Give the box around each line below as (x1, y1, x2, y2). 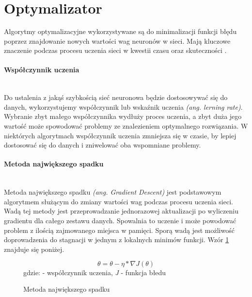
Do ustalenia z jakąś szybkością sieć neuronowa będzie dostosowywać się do (4, 92, 228, 102)
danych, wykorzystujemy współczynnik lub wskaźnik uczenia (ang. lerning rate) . (4, 101, 243, 112)
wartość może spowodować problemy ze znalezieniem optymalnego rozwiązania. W (4, 121, 248, 131)
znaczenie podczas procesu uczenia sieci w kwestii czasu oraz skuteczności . (4, 45, 227, 55)
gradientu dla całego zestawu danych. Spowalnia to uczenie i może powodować (4, 215, 236, 226)
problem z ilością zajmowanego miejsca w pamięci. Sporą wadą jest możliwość (4, 225, 235, 235)
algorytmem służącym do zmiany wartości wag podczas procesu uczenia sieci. (4, 196, 233, 206)
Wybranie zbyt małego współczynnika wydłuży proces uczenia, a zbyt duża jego (4, 111, 242, 121)
